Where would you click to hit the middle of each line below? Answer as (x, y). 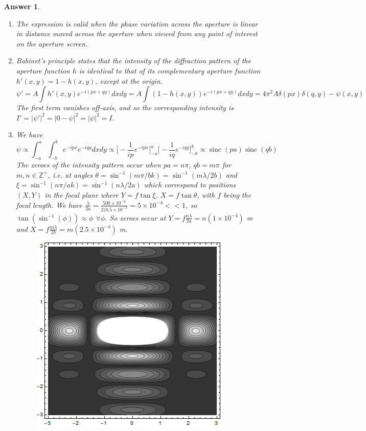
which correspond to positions (190, 185)
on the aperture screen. (52, 43)
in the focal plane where (82, 195)
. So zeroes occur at (135, 217)
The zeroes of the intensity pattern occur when (88, 165)
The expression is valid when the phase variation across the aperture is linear (137, 23)
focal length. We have (49, 205)
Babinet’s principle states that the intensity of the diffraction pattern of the (133, 61)
